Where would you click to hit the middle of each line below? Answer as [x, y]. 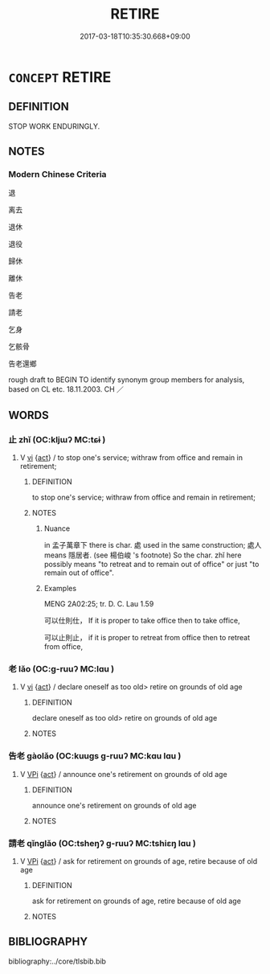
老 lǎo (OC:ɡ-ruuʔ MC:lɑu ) [61, 669]
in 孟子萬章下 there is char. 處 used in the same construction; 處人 [153, 545]
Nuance [57, 528]
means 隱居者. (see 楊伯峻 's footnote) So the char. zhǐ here [143, 555]
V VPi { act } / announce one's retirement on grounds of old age [123, 774]
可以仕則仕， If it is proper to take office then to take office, [142, 621]
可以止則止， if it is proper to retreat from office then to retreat [147, 638]
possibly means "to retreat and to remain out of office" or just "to [151, 565]
